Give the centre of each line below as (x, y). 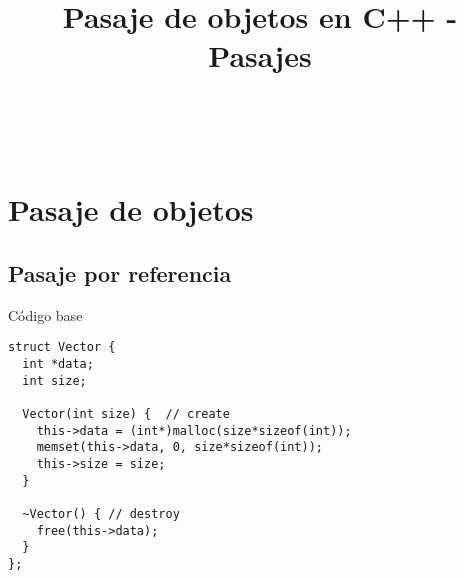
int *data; (58, 363)
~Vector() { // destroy (101, 513)
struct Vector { (62, 347)
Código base (45, 314)
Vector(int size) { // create (126, 413)
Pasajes (260, 55)
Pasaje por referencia (120, 272)
